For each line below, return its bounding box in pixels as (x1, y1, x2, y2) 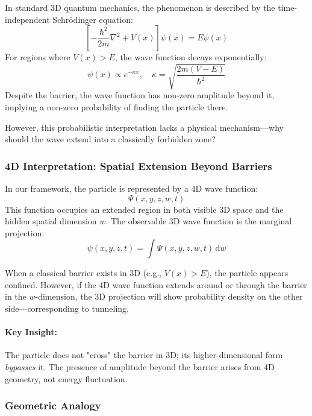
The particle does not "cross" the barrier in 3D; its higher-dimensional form (5, 348, 283, 361)
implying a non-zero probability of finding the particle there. (5, 100, 228, 113)
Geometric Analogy (5, 398, 101, 413)
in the (5, 290, 27, 303)
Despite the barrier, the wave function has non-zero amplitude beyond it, (5, 89, 275, 101)
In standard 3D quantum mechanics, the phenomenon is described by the (5, 1, 275, 13)
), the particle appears (206, 266, 289, 279)
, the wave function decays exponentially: (114, 51, 267, 63)
